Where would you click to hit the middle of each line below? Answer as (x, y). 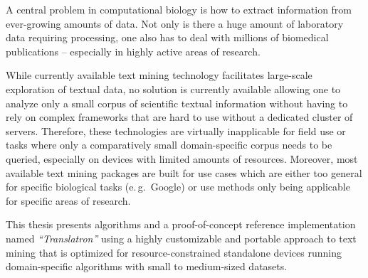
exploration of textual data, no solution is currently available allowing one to (173, 89)
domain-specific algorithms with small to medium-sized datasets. (147, 266)
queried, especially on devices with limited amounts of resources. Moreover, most (182, 158)
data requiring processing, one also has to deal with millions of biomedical (167, 37)
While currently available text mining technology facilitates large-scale (159, 75)
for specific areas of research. (68, 200)
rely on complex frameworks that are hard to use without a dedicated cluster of (179, 117)
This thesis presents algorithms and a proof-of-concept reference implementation (181, 224)
